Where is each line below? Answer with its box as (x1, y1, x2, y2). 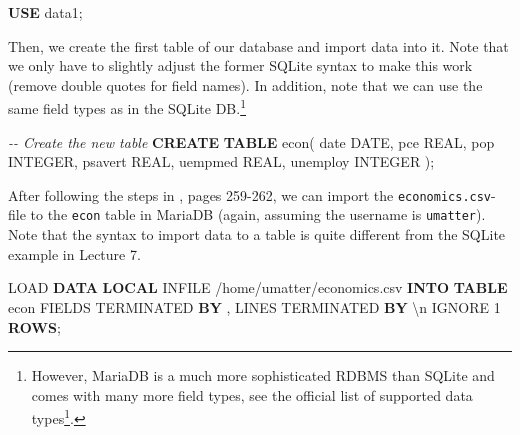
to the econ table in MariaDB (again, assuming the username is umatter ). (30, 204, 486, 225)
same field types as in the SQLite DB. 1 (8, 95, 247, 119)
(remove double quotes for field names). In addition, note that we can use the (8, 74, 483, 95)
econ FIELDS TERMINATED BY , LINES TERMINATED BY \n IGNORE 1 (8, 296, 501, 317)
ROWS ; (8, 316, 61, 337)
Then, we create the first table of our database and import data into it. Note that (8, 35, 509, 56)
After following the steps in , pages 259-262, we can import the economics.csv (8, 184, 492, 205)
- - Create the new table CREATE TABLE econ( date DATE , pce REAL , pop (8, 131, 495, 152)
